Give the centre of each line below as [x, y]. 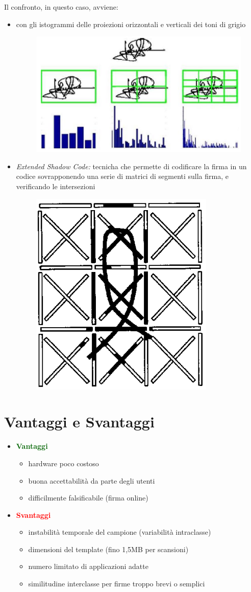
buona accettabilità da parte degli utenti [92, 480]
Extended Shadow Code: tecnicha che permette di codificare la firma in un [131, 166]
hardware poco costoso [64, 463]
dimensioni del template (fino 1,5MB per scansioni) [108, 549]
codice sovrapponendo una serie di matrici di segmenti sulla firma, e [122, 176]
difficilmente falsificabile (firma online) [88, 498]
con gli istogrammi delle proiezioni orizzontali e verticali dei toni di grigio [131, 24]
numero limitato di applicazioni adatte [88, 566]
